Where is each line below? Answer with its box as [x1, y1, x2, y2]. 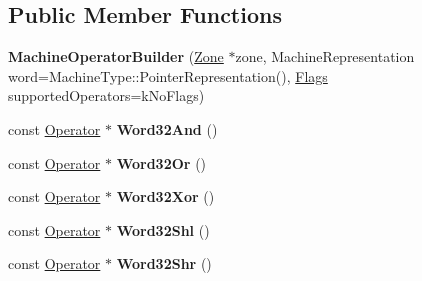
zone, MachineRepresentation [235, 46, 415, 67]
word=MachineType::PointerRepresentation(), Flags [8, 65, 328, 86]
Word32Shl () [116, 219, 210, 240]
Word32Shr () [116, 253, 212, 274]
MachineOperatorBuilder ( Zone [8, 46, 224, 67]
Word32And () [116, 118, 218, 139]
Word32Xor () [116, 186, 215, 207]
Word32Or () [116, 152, 207, 173]
